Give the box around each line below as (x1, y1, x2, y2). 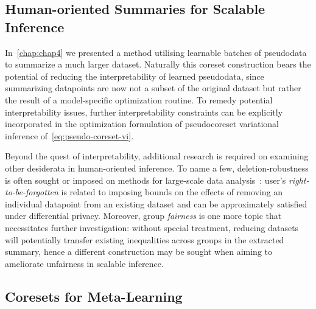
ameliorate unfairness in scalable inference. (5, 257, 164, 269)
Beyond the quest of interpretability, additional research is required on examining (5, 150, 309, 162)
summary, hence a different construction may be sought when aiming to (5, 245, 272, 258)
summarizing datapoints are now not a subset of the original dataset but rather (5, 82, 301, 94)
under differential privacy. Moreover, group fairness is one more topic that (5, 209, 282, 222)
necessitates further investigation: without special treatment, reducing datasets (5, 221, 299, 234)
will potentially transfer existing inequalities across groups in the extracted (5, 233, 284, 246)
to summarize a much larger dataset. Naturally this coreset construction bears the (5, 58, 311, 71)
